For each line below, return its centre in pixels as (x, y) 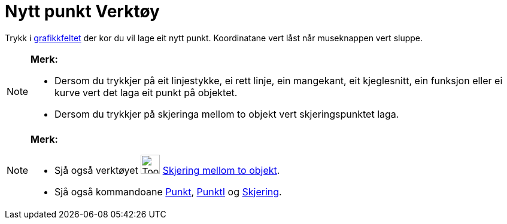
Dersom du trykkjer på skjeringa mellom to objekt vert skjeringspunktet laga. (227, 114)
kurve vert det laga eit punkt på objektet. (146, 92)
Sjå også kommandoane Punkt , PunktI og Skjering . (168, 191)
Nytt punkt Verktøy (82, 11)
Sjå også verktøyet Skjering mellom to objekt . (167, 170)
